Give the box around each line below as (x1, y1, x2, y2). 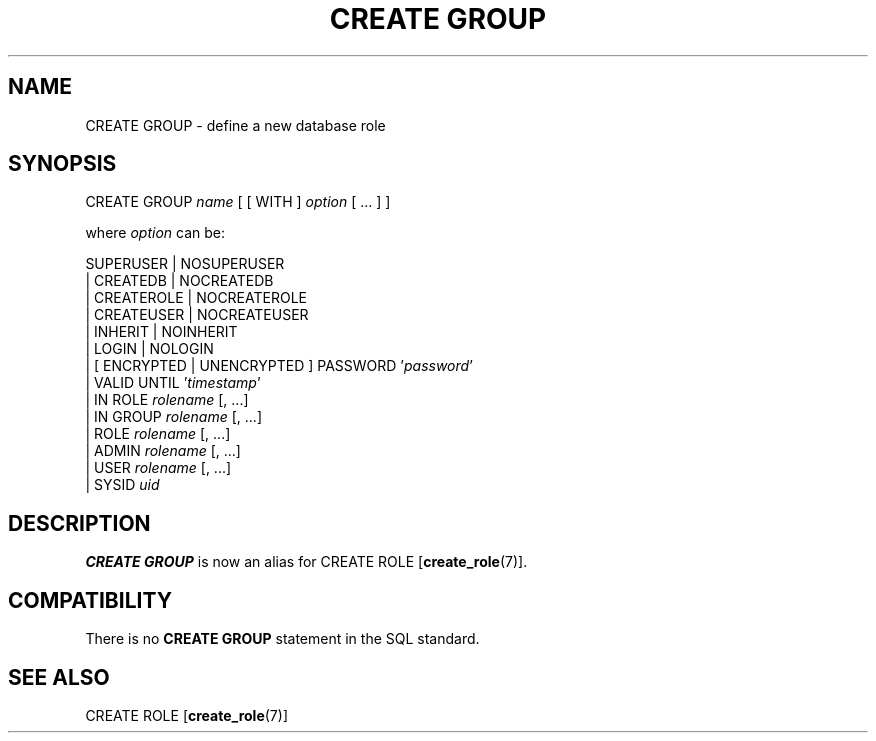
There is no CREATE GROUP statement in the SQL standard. (85, 630, 480, 648)
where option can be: (85, 224, 226, 242)
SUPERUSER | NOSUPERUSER (85, 255, 285, 273)
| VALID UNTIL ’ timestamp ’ (85, 374, 261, 392)
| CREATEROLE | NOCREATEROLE (85, 289, 308, 307)
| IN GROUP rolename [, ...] (85, 408, 263, 426)
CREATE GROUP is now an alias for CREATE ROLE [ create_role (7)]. (85, 553, 528, 571)
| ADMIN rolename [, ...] (85, 442, 241, 460)
